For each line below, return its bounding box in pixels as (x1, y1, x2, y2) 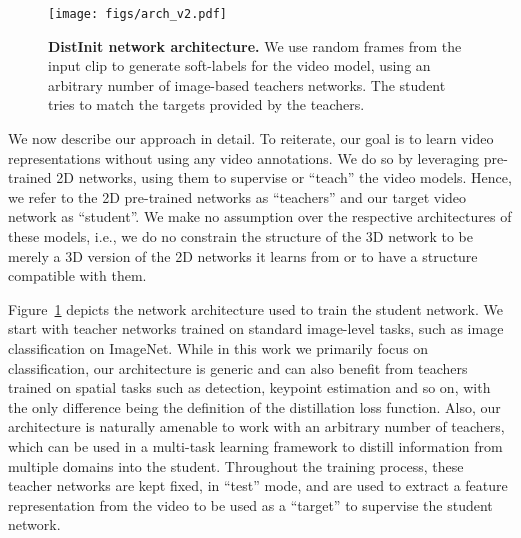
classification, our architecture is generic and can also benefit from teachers (8, 357, 468, 378)
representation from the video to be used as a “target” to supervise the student (8, 494, 493, 515)
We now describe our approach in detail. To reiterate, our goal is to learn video (8, 128, 494, 149)
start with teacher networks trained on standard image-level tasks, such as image (8, 318, 504, 339)
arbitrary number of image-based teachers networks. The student (48, 74, 446, 95)
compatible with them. (8, 265, 147, 286)
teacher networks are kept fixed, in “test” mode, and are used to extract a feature (8, 475, 508, 496)
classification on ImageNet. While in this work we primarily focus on (8, 337, 429, 358)
